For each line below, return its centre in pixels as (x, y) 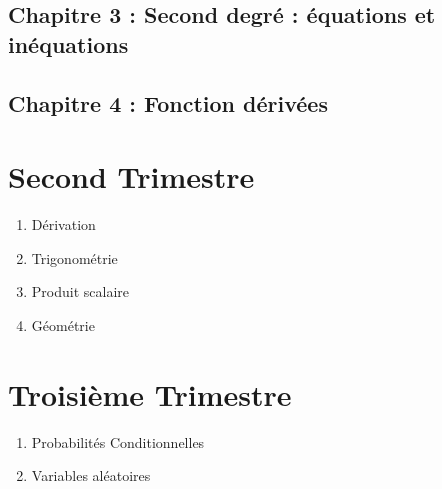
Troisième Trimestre (150, 393)
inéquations (68, 43)
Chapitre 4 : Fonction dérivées (168, 102)
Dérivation (63, 224)
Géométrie (63, 324)
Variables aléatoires (91, 475)
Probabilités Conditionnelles (118, 441)
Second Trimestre (131, 176)
